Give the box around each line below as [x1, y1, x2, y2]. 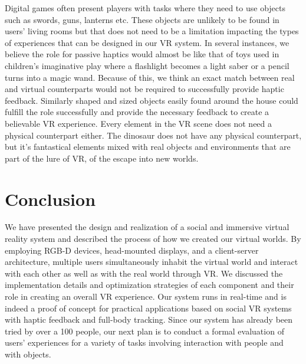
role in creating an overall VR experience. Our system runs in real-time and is [5, 290, 287, 302]
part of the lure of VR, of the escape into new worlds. [5, 152, 199, 164]
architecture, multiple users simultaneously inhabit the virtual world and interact [5, 255, 298, 268]
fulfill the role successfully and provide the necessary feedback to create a [5, 106, 269, 118]
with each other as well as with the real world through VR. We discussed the [5, 267, 283, 279]
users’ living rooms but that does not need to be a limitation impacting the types [5, 25, 299, 37]
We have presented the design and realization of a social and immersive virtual [5, 221, 289, 233]
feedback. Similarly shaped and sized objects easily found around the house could [5, 94, 298, 106]
